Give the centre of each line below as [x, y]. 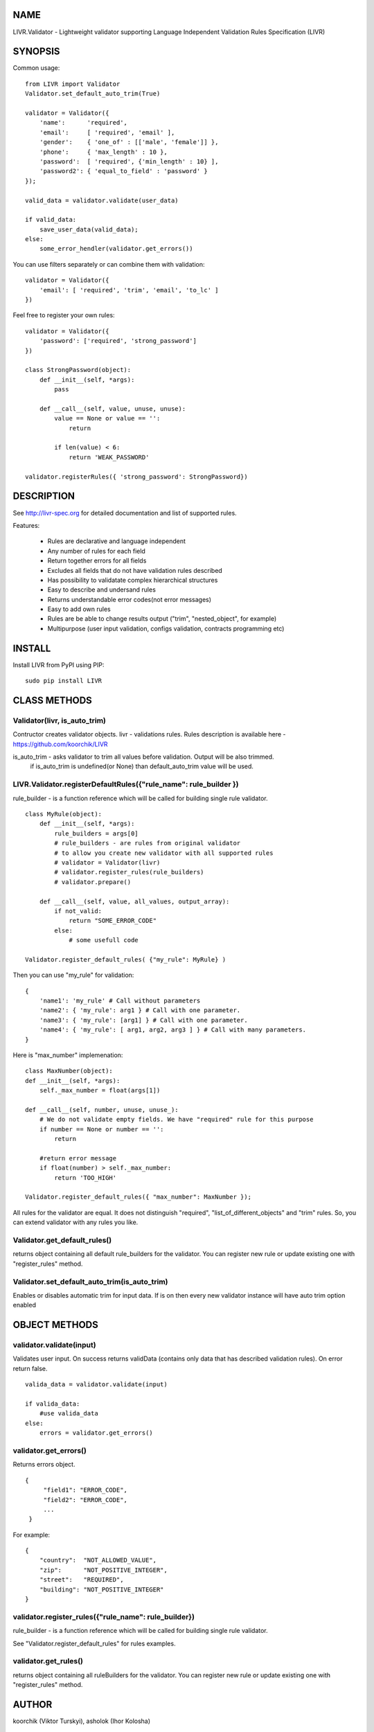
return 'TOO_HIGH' [86, 1177]
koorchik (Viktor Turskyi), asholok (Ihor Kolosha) [82, 1721]
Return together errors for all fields [97, 560]
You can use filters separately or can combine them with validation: [109, 264]
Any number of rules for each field [96, 551]
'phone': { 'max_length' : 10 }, [103, 152]
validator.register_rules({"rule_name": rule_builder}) [104, 1616]
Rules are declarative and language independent [117, 541]
